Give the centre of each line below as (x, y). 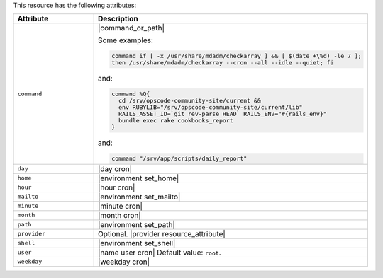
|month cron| (119, 215)
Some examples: (126, 40)
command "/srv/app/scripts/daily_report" (179, 158)
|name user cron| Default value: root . (159, 253)
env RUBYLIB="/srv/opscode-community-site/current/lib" (210, 107)
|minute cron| (120, 206)
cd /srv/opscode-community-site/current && (190, 101)
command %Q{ (131, 94)
